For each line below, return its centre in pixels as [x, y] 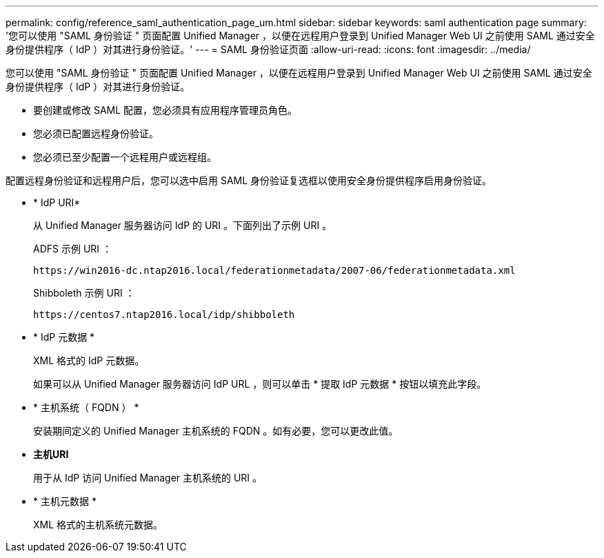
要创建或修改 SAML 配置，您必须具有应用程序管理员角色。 [165, 110]
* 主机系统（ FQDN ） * [86, 407]
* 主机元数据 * [65, 501]
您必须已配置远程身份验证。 [96, 133]
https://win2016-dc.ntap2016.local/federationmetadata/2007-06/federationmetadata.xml [274, 270]
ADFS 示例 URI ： [73, 249]
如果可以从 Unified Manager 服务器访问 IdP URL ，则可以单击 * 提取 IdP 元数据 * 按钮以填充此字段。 [260, 384]
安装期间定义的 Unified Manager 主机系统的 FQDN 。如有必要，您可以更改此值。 [216, 431]
